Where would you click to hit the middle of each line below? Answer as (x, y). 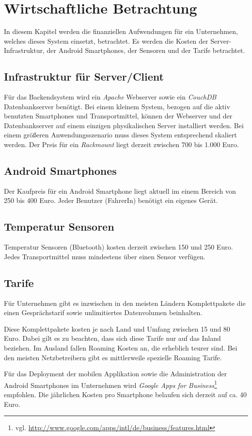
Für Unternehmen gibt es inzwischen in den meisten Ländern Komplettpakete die (125, 303)
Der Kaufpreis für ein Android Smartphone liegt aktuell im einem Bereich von (120, 191)
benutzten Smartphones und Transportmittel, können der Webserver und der (118, 116)
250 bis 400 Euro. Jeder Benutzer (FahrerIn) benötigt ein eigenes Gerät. (111, 200)
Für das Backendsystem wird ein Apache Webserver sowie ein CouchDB (110, 97)
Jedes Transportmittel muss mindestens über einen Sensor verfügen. (105, 256)
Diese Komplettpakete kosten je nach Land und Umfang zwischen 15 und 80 (117, 328)
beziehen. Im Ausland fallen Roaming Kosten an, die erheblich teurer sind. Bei (121, 348)
